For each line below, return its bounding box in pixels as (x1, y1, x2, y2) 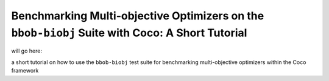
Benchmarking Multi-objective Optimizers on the (11, 9, 264, 22)
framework (11, 67, 39, 74)
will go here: (11, 47, 43, 54)
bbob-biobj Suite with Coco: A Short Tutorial (11, 26, 247, 39)
